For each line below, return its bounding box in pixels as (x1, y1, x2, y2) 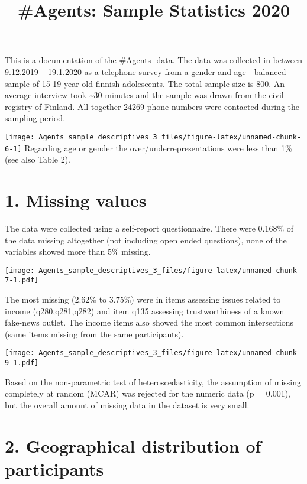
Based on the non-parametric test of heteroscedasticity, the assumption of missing (5, 375, 302, 388)
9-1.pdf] (5, 359, 39, 368)
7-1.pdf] (5, 276, 39, 285)
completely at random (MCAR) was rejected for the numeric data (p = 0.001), (5, 387, 291, 399)
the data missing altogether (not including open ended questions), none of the (5, 233, 287, 246)
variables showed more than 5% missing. (5, 245, 151, 258)
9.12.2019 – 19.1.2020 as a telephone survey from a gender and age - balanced (5, 65, 286, 77)
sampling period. (5, 112, 66, 124)
